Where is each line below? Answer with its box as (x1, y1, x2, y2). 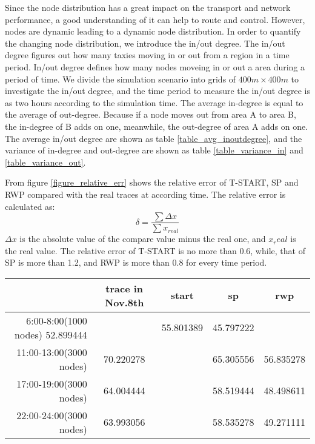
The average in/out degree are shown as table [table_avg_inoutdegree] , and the (5, 132, 302, 144)
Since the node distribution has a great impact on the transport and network (5, 1, 291, 13)
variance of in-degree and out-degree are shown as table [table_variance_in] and (5, 144, 303, 156)
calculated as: (5, 200, 55, 212)
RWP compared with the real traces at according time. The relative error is (5, 187, 286, 200)
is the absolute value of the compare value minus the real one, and (19, 232, 266, 245)
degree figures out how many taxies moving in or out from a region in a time (5, 49, 290, 61)
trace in (105, 281, 144, 295)
